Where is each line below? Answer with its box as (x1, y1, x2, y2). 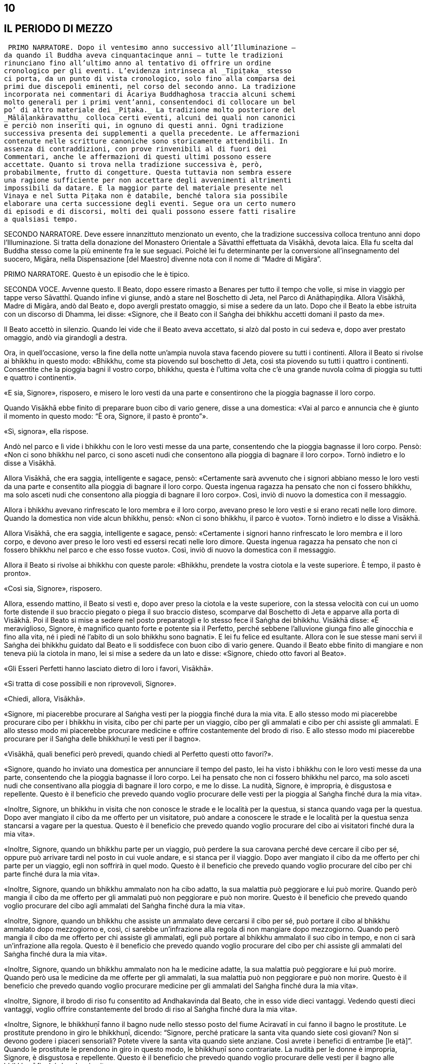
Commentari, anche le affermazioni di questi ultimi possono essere (4, 152, 271, 161)
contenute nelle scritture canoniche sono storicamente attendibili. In (4, 137, 288, 145)
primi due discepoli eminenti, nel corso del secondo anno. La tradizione (4, 82, 296, 90)
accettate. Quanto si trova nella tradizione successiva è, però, (4, 160, 263, 168)
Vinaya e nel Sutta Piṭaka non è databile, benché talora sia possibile (4, 191, 288, 200)
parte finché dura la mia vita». (4, 869, 100, 878)
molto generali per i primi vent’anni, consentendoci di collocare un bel (4, 98, 296, 106)
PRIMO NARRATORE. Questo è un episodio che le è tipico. (4, 269, 190, 278)
